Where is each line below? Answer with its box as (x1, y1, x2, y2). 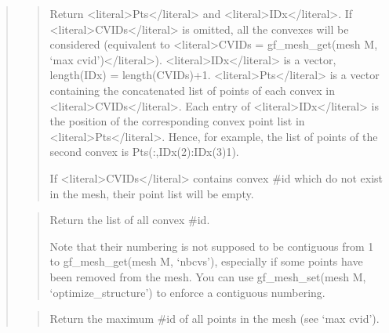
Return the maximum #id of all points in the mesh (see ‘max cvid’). (49, 310, 380, 327)
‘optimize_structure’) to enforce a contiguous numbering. (49, 284, 325, 300)
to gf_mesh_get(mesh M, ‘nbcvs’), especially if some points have (49, 253, 363, 270)
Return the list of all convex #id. (49, 212, 210, 228)
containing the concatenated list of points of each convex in (49, 81, 335, 98)
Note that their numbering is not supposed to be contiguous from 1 (49, 237, 374, 254)
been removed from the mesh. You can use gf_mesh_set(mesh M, (49, 268, 366, 284)
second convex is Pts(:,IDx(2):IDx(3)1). (49, 143, 239, 160)
